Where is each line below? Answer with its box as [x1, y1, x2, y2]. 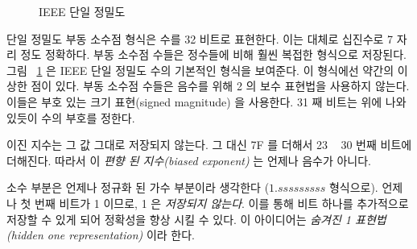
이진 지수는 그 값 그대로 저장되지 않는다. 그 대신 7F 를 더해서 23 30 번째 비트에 [6, 136, 412, 153]
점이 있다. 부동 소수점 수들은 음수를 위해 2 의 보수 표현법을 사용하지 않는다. [31, 77, 410, 94]
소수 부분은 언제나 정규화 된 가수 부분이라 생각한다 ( [6, 179, 270, 196]
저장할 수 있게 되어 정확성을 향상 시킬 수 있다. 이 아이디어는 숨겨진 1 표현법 [6, 210, 386, 227]
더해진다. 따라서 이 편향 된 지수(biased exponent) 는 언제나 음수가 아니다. [6, 151, 372, 168]
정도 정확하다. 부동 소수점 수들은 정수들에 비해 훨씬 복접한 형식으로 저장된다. [20, 46, 407, 63]
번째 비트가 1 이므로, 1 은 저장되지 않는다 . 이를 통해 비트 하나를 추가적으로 [35, 194, 409, 211]
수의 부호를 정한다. [41, 109, 135, 126]
